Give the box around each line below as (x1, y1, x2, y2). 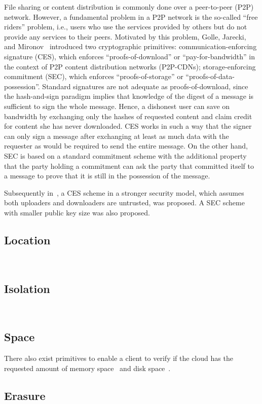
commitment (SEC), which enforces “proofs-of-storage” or (4, 71, 183, 82)
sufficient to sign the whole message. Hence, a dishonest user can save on (4, 100, 230, 111)
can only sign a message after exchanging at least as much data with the (4, 130, 229, 141)
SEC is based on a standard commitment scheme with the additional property (4, 150, 247, 161)
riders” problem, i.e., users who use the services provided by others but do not (4, 21, 247, 32)
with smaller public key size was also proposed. (4, 207, 150, 217)
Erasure (4, 387, 46, 403)
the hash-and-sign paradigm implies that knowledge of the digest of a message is (4, 91, 254, 101)
